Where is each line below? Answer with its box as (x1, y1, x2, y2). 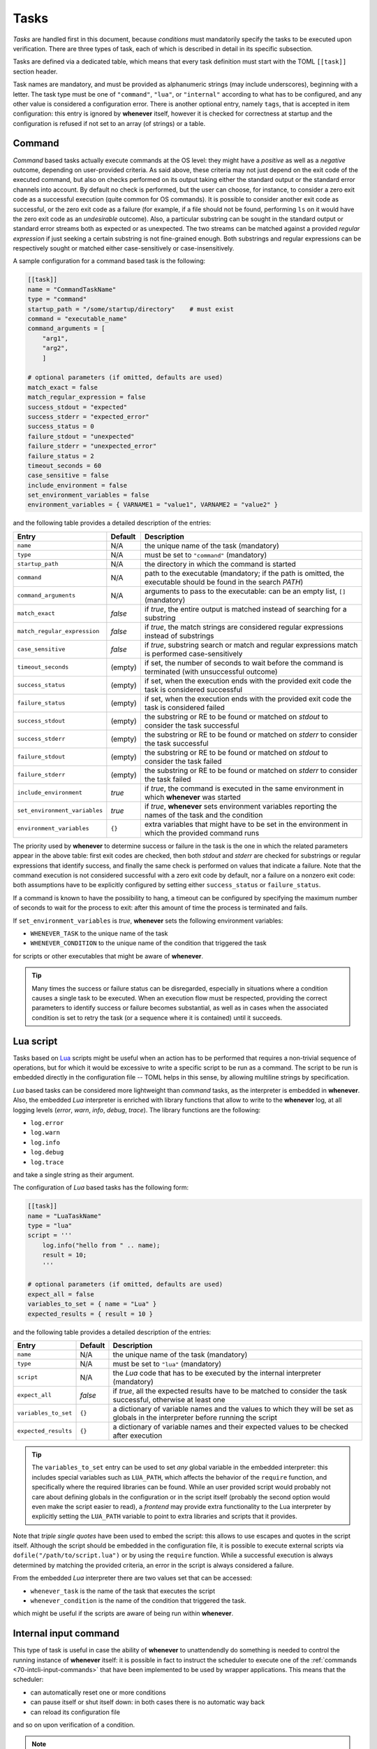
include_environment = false (27, 481, 128, 489)
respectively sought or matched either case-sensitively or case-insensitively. (13, 244, 235, 253)
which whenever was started (144, 792, 241, 802)
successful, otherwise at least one (112, 1394, 226, 1404)
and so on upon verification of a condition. (13, 1721, 135, 1729)
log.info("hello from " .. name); (42, 1241, 161, 1249)
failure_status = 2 (27, 452, 94, 460)
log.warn (30, 1128, 61, 1137)
